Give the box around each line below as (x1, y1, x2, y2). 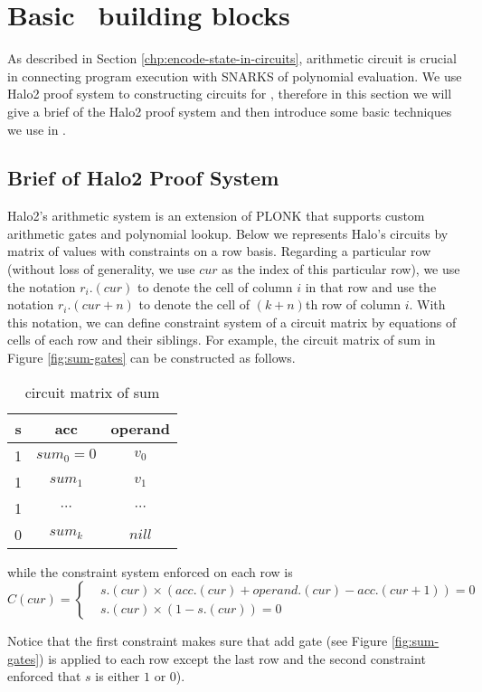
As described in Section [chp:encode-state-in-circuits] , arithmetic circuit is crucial (7, 49, 457, 68)
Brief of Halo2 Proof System (7, 164, 279, 192)
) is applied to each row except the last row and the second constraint (39, 649, 426, 668)
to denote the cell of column (137, 277, 293, 296)
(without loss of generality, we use (7, 260, 195, 279)
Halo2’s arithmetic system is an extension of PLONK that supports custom (7, 206, 425, 225)
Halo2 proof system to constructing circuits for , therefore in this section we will (7, 84, 452, 103)
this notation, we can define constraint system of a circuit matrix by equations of (7, 312, 457, 331)
